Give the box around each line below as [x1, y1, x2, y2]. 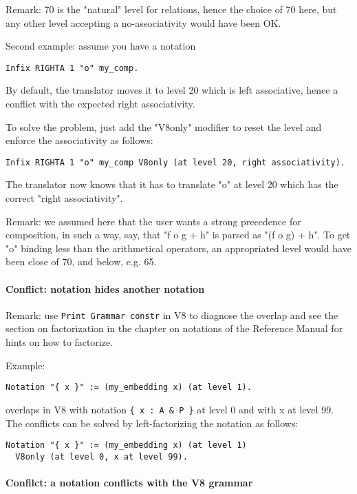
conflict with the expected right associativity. [6, 96, 195, 111]
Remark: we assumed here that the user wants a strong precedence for [6, 214, 301, 228]
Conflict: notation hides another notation [6, 281, 205, 296]
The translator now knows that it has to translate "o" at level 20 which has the [6, 177, 338, 192]
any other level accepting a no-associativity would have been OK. [6, 15, 281, 30]
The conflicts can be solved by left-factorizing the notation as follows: [6, 415, 299, 430]
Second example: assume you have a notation [6, 39, 196, 53]
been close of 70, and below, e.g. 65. [6, 254, 157, 269]
